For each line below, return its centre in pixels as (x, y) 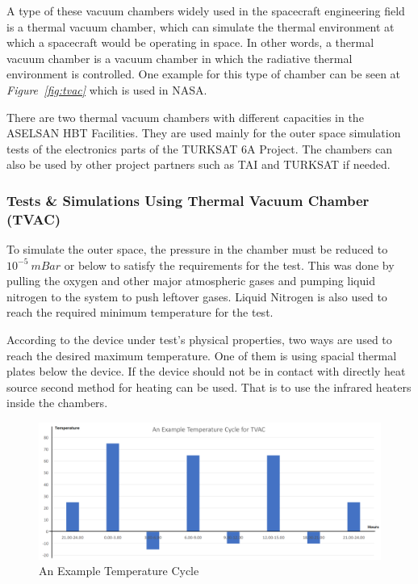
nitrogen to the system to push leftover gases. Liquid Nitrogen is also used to (197, 296)
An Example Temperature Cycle (119, 571)
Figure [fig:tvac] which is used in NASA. (107, 89)
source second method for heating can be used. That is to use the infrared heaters (209, 387)
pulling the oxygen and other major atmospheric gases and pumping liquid (191, 281)
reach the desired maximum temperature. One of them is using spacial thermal (202, 355)
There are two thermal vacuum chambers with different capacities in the (185, 117)
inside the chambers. (57, 403)
